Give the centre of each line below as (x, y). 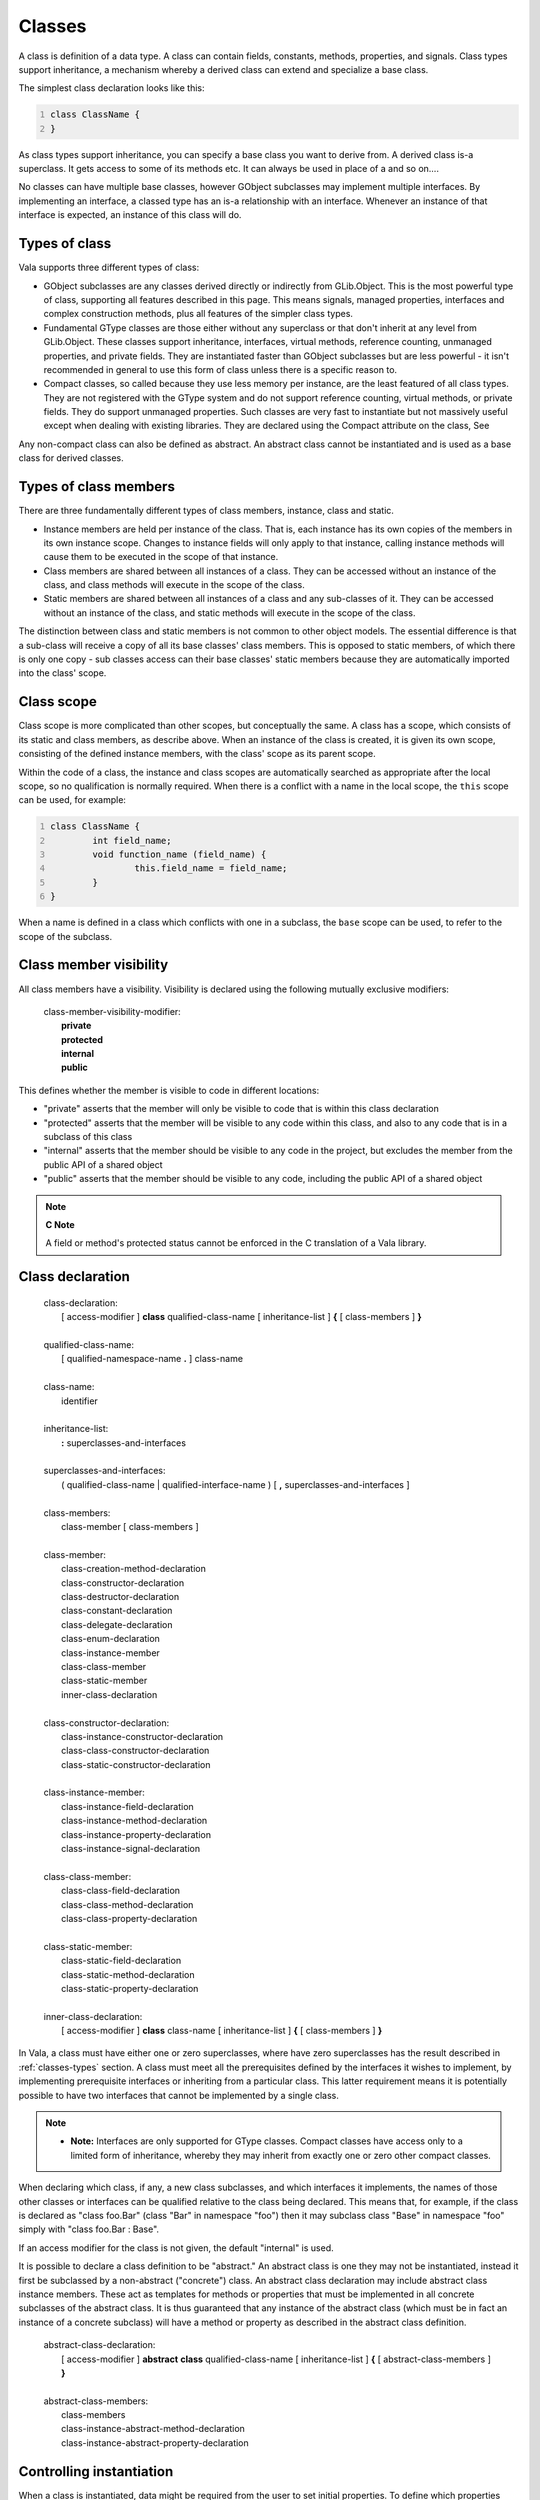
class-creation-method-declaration (134, 1569)
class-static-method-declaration (128, 1974)
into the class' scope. (62, 673)
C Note (60, 1224)
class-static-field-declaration (121, 1961)
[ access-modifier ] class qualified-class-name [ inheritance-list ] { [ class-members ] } (241, 1317)
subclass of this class (88, 1137)
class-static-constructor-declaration (136, 1764)
